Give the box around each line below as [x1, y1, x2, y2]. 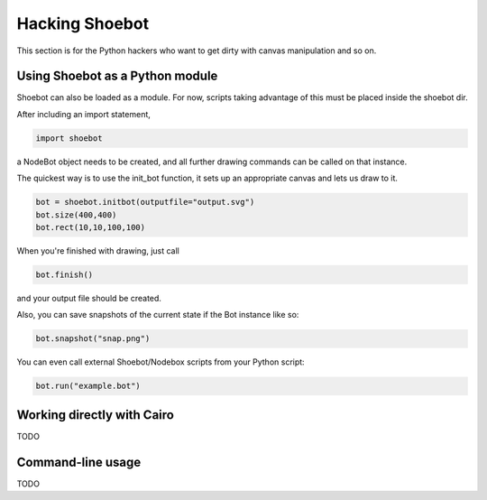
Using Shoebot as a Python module [16, 69, 218, 84]
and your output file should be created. [16, 292, 162, 303]
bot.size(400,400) [35, 209, 117, 220]
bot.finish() [35, 269, 94, 280]
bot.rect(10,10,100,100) [35, 222, 146, 232]
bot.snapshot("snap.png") [35, 334, 151, 344]
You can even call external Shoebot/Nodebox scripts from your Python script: [16, 356, 306, 367]
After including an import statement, [16, 108, 151, 119]
